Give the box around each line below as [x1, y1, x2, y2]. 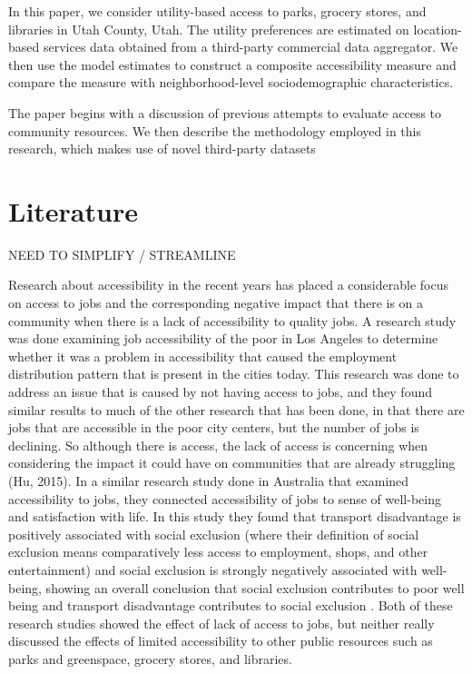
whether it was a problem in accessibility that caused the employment [8, 346, 398, 365]
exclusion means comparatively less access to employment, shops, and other [8, 542, 428, 561]
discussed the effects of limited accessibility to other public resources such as [8, 631, 433, 650]
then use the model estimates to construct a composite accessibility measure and [8, 55, 457, 74]
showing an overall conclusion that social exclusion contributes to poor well [45, 578, 465, 597]
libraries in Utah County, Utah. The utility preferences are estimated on [8, 19, 409, 38]
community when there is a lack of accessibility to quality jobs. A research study [8, 311, 457, 330]
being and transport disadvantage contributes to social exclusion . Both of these [8, 596, 453, 615]
